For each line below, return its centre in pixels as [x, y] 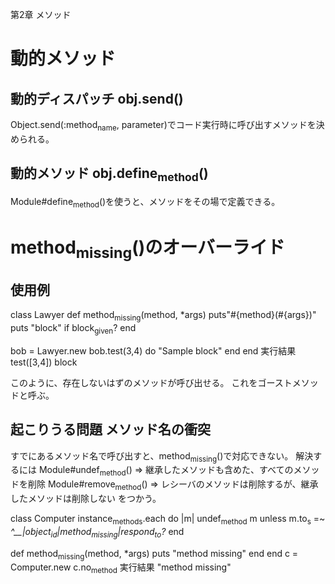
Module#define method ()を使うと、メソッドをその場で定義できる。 [145, 202]
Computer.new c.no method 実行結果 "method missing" [121, 568]
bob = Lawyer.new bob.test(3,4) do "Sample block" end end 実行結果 [153, 350]
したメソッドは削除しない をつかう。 [86, 498]
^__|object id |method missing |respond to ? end [97, 532]
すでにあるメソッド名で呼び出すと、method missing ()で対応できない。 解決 [162, 456]
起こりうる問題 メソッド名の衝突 [110, 429]
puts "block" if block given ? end [73, 328]
